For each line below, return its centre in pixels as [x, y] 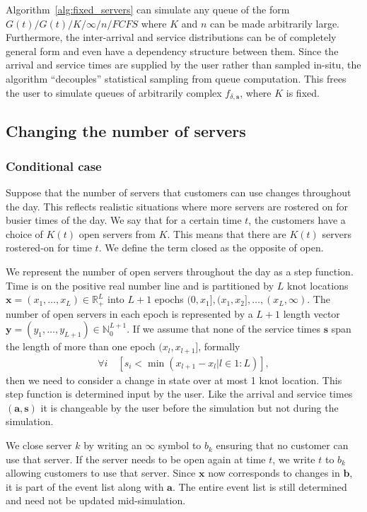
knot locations [318, 285]
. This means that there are [227, 233]
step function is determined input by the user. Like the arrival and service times [179, 394]
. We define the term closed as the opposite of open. [211, 248]
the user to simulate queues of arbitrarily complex [114, 92]
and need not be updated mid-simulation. [96, 500]
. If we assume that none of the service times [223, 329]
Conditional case [54, 166]
